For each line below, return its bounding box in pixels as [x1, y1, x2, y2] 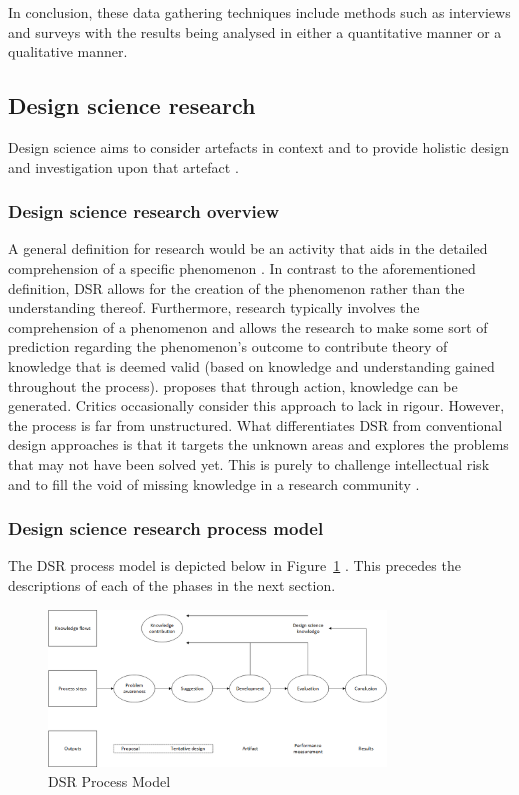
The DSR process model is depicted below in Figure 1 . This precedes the [8, 555, 461, 576]
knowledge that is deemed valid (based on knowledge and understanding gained [8, 355, 495, 376]
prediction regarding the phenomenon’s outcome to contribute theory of [8, 336, 448, 357]
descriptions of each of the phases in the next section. [8, 574, 336, 595]
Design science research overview [8, 199, 280, 224]
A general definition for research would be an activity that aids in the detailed [8, 238, 488, 259]
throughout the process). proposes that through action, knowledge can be [8, 375, 458, 396]
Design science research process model [8, 516, 324, 541]
